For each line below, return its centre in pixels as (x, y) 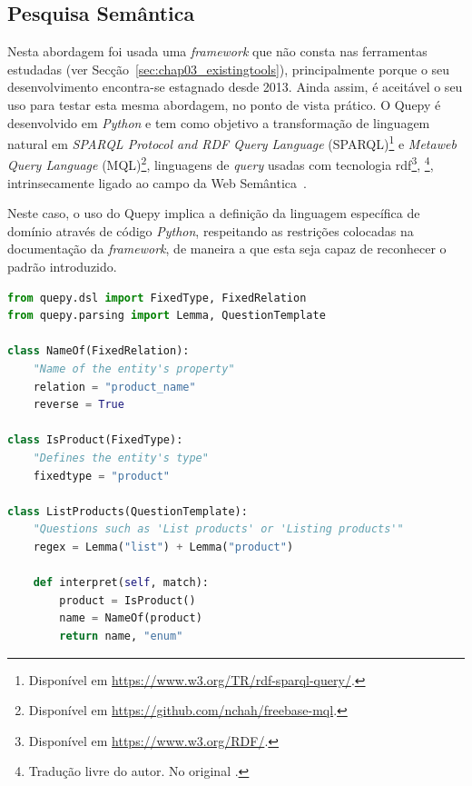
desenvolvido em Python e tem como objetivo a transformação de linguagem (219, 122)
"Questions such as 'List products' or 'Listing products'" (218, 529)
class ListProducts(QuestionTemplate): (128, 511)
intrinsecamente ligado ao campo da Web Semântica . (157, 182)
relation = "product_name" (114, 387)
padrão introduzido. (62, 267)
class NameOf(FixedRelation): (98, 351)
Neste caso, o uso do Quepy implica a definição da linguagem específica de (214, 213)
